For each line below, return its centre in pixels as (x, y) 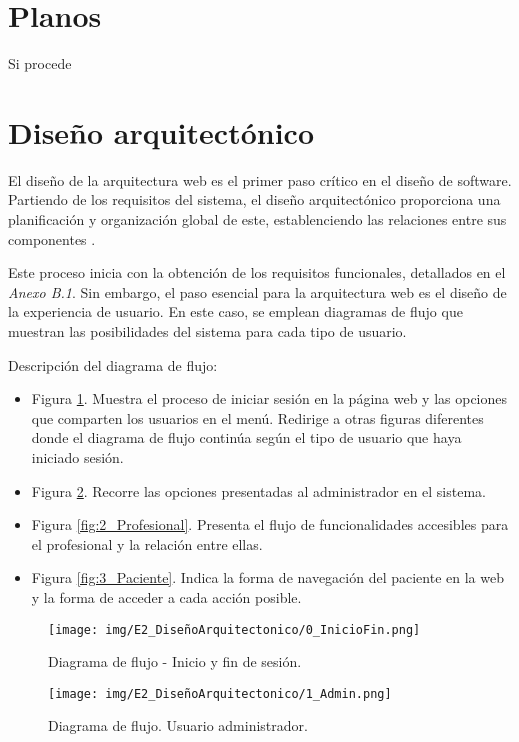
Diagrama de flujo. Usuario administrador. (178, 725)
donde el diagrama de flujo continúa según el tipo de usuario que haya (246, 437)
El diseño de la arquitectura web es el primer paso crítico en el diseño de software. (260, 179)
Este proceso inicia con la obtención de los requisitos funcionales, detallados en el (257, 272)
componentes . (52, 238)
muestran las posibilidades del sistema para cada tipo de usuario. (207, 331)
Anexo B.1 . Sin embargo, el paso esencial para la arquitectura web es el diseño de (257, 291)
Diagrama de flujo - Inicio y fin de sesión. (175, 661)
